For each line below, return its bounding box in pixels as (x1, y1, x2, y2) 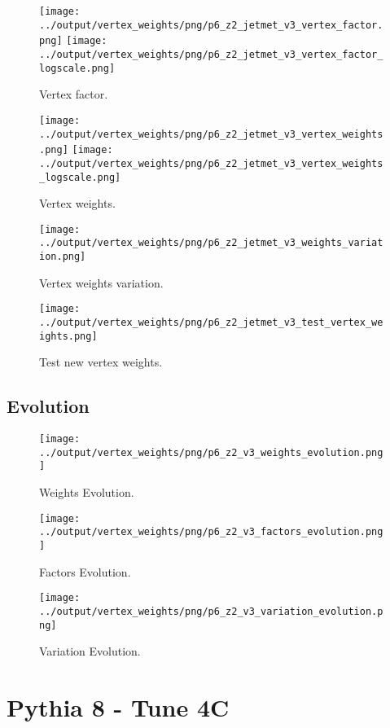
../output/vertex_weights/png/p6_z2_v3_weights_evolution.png (39, 446, 383, 458)
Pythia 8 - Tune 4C (7, 690, 230, 723)
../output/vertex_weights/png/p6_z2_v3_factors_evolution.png (39, 526, 383, 538)
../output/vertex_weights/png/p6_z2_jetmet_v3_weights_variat (39, 237, 383, 249)
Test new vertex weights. (39, 353, 163, 371)
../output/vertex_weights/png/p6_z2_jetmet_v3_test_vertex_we (39, 316, 383, 328)
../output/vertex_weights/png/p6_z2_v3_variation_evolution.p (39, 605, 383, 617)
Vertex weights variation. (39, 274, 164, 291)
